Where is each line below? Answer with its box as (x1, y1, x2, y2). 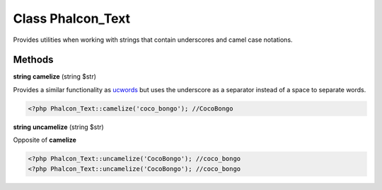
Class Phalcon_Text (13, 11, 131, 26)
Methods (13, 54, 54, 66)
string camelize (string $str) (13, 72, 97, 81)
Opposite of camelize (13, 135, 77, 145)
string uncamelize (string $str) (13, 123, 104, 131)
